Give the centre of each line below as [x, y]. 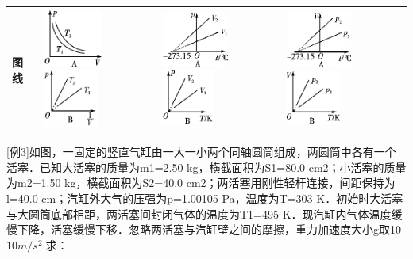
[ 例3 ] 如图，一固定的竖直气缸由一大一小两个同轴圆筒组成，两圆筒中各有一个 [201, 152]
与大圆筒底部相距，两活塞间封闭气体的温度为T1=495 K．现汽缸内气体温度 [199, 213]
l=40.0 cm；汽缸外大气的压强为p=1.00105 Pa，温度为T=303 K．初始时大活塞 [205, 198]
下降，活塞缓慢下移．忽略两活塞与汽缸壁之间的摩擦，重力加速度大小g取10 [209, 229]
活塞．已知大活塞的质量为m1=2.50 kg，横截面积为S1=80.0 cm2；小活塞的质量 [206, 167]
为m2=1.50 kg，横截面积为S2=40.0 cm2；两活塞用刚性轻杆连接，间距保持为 [201, 183]
